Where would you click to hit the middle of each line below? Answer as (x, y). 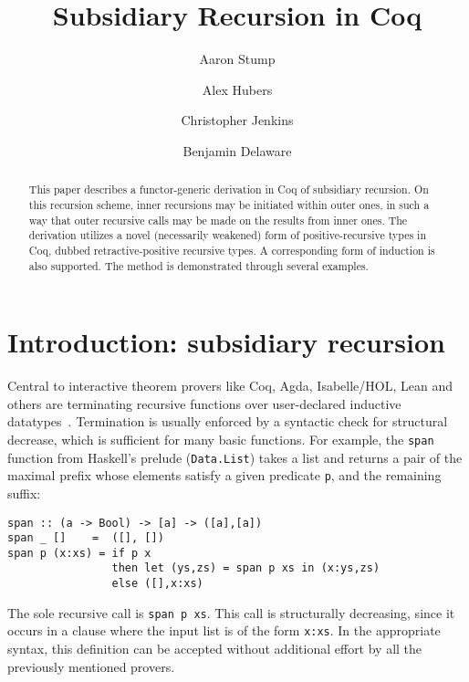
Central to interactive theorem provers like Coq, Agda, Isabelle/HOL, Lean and (230, 386)
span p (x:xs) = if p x (79, 553)
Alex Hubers (237, 89)
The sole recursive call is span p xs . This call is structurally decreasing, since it (231, 612)
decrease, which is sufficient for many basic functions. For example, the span (221, 439)
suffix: (24, 493)
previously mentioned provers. (91, 666)
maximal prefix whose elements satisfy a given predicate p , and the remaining (224, 475)
